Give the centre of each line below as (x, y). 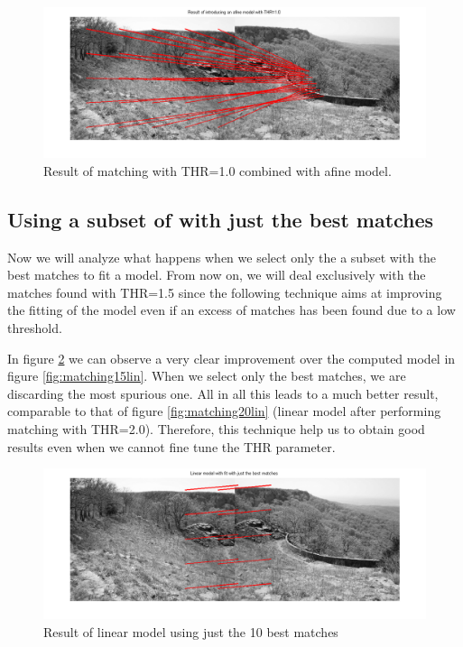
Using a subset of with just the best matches (221, 219)
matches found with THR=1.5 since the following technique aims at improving (225, 292)
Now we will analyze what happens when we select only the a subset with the (222, 257)
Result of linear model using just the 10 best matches (191, 632)
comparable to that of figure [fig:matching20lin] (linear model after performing (224, 411)
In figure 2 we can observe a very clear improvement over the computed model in (231, 358)
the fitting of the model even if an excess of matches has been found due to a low (231, 310)
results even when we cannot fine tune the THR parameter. (171, 446)
